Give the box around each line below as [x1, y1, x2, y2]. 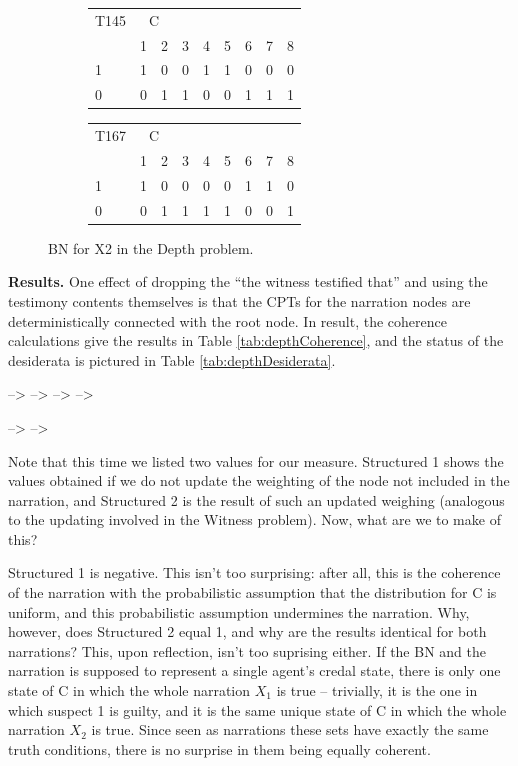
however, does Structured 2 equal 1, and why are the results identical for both [8, 621, 487, 642]
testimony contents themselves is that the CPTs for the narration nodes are [8, 290, 471, 311]
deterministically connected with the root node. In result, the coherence [8, 310, 447, 331]
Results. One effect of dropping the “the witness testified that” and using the [8, 271, 488, 292]
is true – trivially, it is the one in [276, 680, 478, 701]
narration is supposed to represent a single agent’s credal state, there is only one [8, 660, 501, 681]
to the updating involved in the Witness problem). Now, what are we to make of [8, 509, 501, 530]
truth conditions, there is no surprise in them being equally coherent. [8, 738, 431, 759]
